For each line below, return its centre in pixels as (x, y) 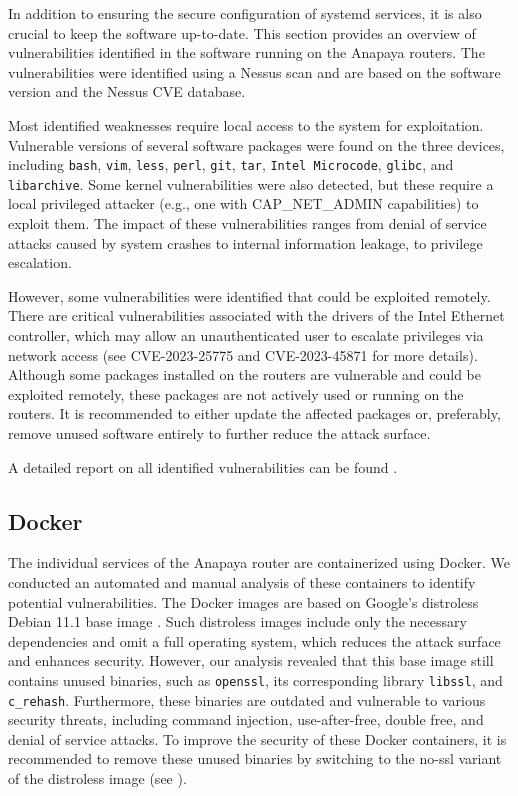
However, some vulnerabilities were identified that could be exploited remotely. (249, 295)
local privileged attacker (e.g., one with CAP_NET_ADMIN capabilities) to (243, 203)
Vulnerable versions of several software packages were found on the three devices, (256, 144)
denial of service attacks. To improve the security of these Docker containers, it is (257, 738)
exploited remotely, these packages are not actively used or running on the (236, 393)
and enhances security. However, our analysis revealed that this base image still (251, 660)
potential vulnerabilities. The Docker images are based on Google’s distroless (243, 601)
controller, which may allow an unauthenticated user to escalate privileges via (246, 335)
